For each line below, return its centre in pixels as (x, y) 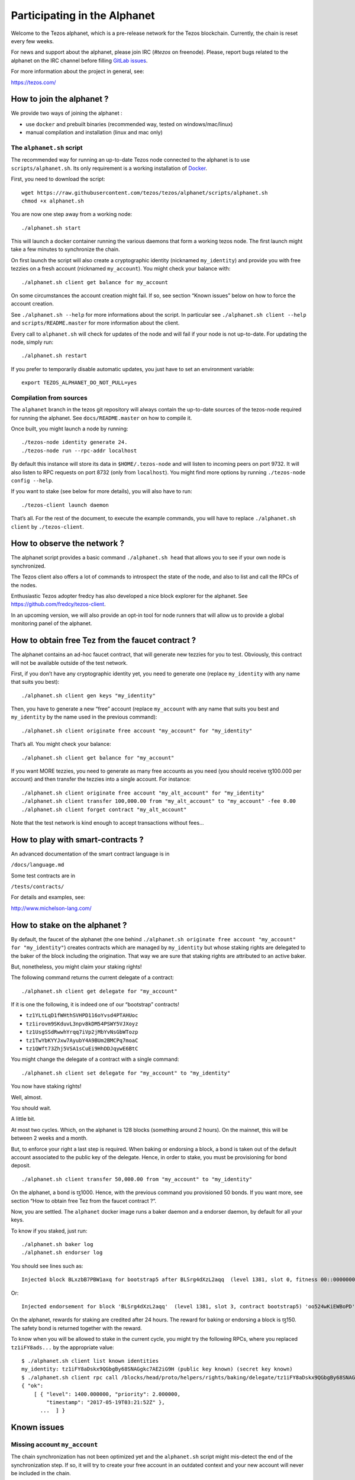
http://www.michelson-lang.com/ (51, 908)
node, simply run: (32, 342)
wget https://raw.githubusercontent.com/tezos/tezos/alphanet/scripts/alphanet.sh (145, 193)
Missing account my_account (54, 1444)
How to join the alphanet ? (60, 99)
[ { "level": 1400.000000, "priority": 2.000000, (107, 1394)
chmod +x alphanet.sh (53, 201)
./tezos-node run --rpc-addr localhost (79, 451)
